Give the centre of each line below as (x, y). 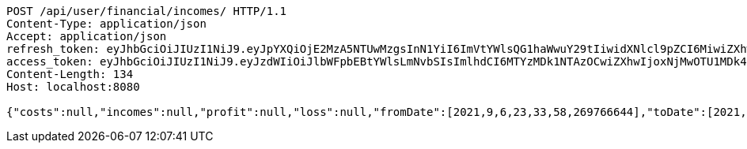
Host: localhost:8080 (73, 87)
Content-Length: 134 (70, 74)
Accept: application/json (87, 36)
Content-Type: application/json (106, 24)
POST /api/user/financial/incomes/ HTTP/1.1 (147, 11)
